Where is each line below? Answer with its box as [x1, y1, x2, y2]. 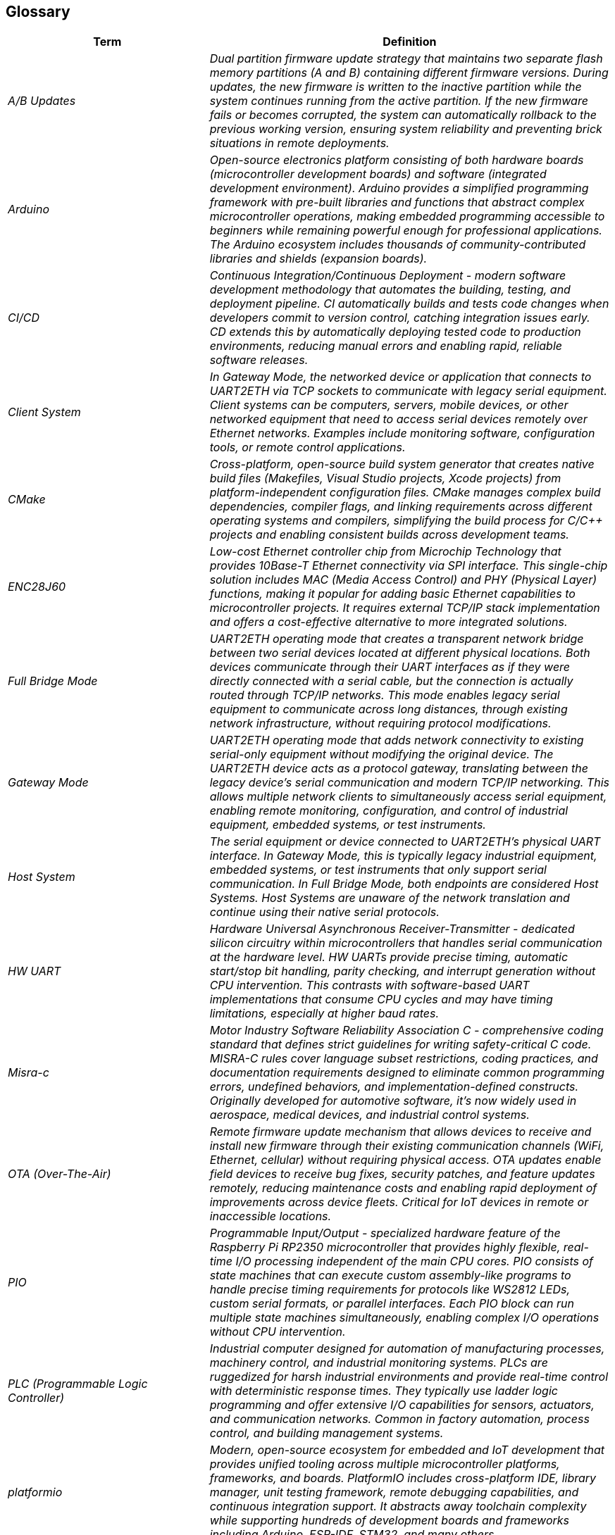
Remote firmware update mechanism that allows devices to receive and [209, 1124, 592, 1139]
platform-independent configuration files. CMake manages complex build [209, 485, 601, 500]
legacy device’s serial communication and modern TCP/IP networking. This [209, 775, 609, 790]
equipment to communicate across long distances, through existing [209, 702, 568, 717]
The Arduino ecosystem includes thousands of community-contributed [209, 237, 586, 252]
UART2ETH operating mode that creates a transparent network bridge [209, 632, 584, 646]
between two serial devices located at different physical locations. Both [209, 646, 590, 660]
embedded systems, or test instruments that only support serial [209, 863, 547, 877]
